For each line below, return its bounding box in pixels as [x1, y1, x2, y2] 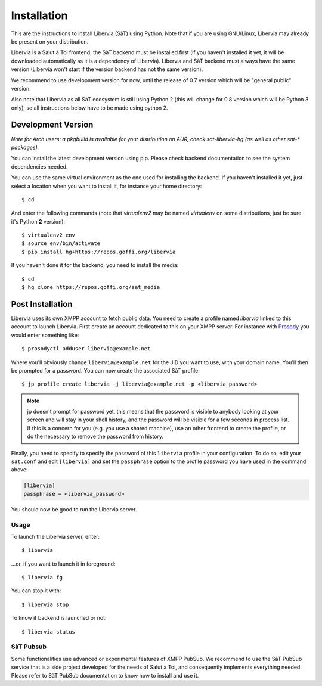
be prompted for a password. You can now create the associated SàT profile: [11, 367, 200, 374]
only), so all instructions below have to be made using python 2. [11, 104, 168, 111]
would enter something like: [11, 331, 79, 339]
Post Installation [11, 299, 73, 309]
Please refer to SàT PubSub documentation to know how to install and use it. [11, 672, 199, 679]
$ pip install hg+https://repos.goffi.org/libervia [21, 248, 176, 255]
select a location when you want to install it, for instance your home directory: [11, 182, 202, 190]
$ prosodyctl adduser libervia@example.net [21, 346, 151, 352]
